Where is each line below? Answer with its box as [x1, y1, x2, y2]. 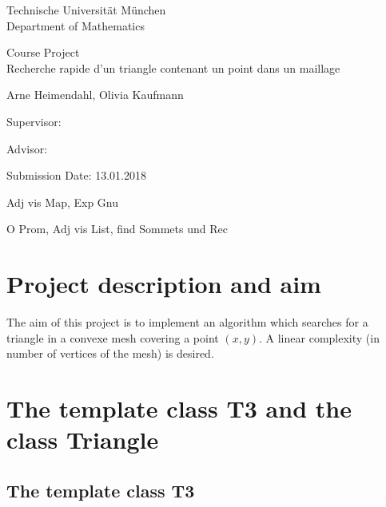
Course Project [6, 44, 80, 61]
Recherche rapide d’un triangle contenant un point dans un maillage [6, 59, 340, 76]
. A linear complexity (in [259, 329, 380, 346]
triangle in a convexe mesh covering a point [6, 329, 219, 346]
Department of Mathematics [6, 17, 145, 34]
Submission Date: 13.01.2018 [6, 167, 146, 184]
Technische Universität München [6, 2, 166, 18]
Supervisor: [6, 113, 62, 129]
